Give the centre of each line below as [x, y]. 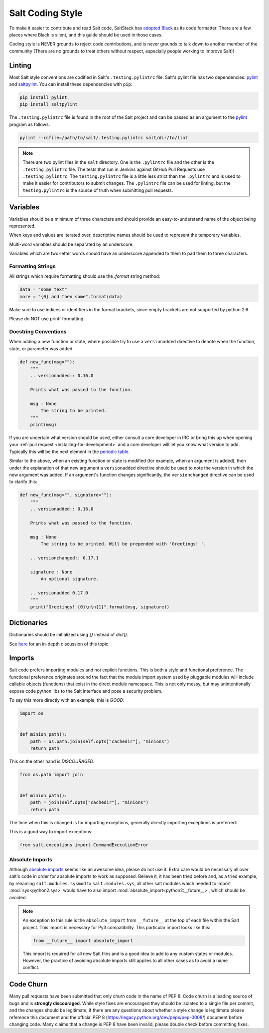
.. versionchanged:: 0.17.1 [65, 558]
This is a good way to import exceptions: [51, 832]
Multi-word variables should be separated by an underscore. [71, 244]
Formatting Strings [32, 266]
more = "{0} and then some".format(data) [71, 296]
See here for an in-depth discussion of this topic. [59, 644]
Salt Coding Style [46, 13]
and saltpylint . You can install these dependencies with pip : [71, 84]
